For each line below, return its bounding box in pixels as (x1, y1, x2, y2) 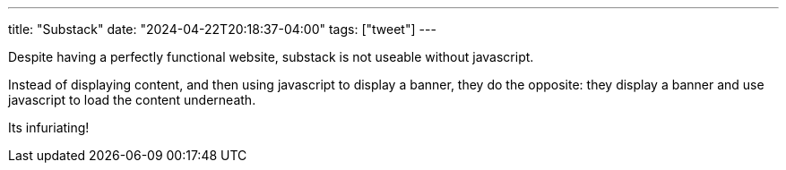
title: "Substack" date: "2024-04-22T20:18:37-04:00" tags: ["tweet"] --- (8, 21, 436, 37)
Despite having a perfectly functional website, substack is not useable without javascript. (8, 49, 534, 64)
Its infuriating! (8, 120, 90, 135)
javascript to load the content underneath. (8, 92, 256, 107)
